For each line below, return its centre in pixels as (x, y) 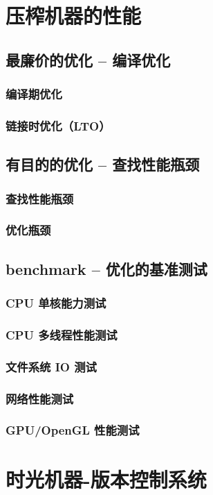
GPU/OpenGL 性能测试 (73, 430)
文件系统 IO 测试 (51, 366)
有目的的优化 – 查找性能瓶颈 (103, 164)
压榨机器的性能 (74, 16)
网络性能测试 (40, 398)
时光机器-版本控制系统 (106, 479)
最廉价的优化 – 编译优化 (88, 59)
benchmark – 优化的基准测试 (106, 268)
